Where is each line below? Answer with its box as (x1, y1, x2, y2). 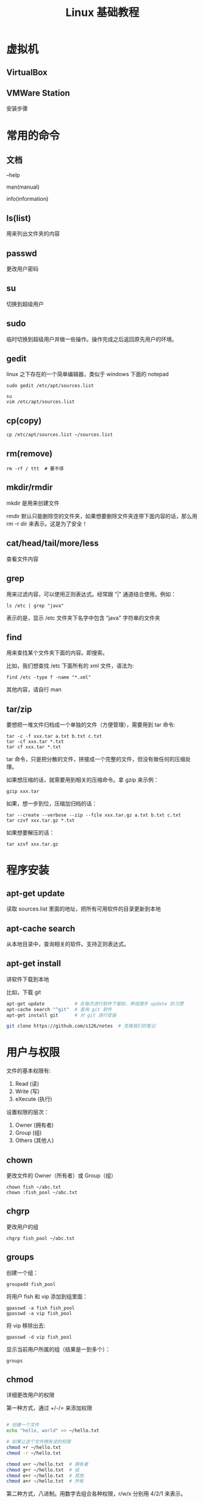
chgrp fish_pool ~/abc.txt (6, 1235, 75, 1241)
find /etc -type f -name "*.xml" (6, 674, 91, 680)
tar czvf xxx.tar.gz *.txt (6, 818, 75, 824)
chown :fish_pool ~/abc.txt (6, 1189, 78, 1196)
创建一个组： (6, 1269, 38, 1276)
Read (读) (15, 1080, 40, 1088)
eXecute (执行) (15, 1096, 52, 1103)
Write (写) (15, 1088, 40, 1095)
